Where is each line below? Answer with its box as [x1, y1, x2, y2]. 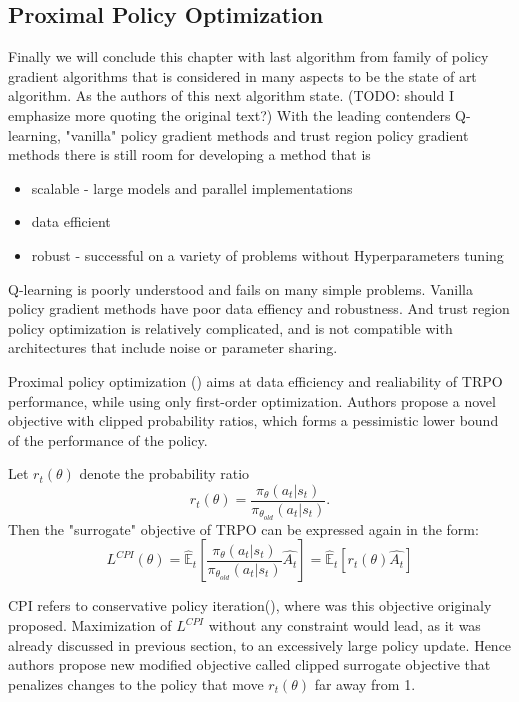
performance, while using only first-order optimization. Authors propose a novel [8, 390, 496, 411]
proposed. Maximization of [8, 615, 172, 635]
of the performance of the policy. [8, 429, 208, 450]
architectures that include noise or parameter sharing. [8, 337, 338, 358]
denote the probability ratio [79, 463, 250, 484]
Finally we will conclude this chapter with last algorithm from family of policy [8, 46, 489, 67]
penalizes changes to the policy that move [8, 673, 264, 694]
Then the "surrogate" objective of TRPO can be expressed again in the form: [8, 518, 479, 539]
